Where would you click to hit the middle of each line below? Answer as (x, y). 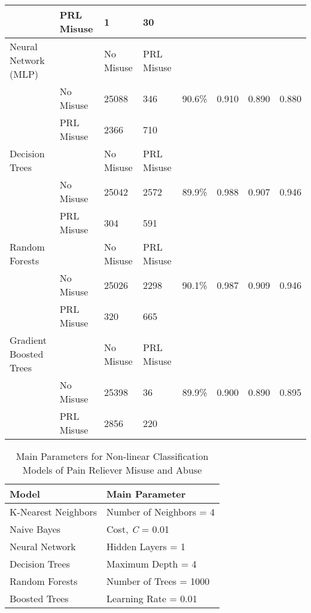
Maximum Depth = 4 (152, 564)
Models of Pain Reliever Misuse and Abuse (112, 470)
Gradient (28, 340)
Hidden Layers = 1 (146, 546)
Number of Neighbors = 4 (161, 512)
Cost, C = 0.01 (138, 529)
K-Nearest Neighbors (54, 512)
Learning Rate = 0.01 (152, 598)
